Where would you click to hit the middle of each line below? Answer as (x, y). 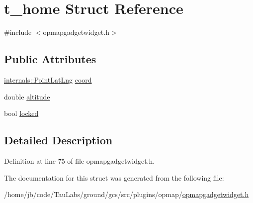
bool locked (21, 113)
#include (18, 32)
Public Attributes (50, 59)
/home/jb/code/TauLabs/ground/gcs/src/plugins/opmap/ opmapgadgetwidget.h (126, 194)
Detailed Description (58, 140)
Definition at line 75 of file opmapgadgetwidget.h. (80, 160)
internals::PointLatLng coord (48, 79)
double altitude (27, 96)
